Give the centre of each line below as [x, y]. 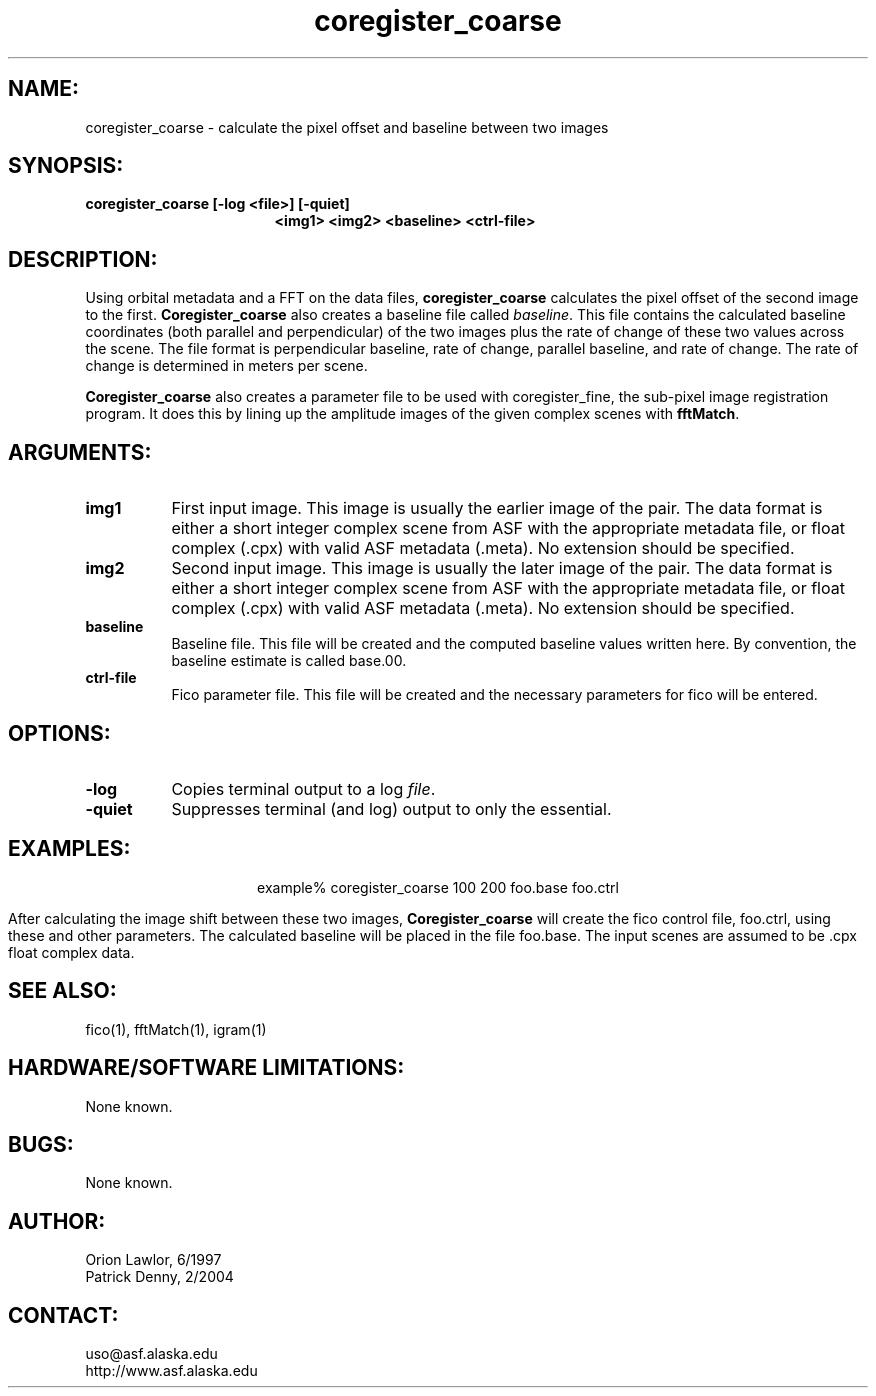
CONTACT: [63, 1315]
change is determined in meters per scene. [226, 366]
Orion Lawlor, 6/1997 [153, 1260]
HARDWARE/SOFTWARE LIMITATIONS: [206, 1068]
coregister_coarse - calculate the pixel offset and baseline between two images [347, 127]
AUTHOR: [57, 1221]
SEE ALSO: [62, 991]
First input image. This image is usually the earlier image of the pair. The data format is [497, 508]
